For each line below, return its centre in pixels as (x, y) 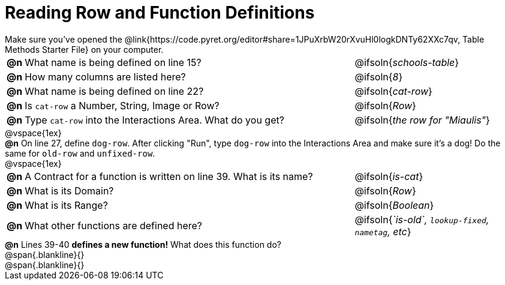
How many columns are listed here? (105, 76)
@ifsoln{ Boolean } (394, 205)
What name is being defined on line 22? (114, 91)
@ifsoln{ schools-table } (407, 62)
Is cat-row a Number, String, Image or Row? (122, 105)
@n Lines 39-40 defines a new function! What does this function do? (143, 244)
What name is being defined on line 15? (113, 62)
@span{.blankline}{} (45, 254)
